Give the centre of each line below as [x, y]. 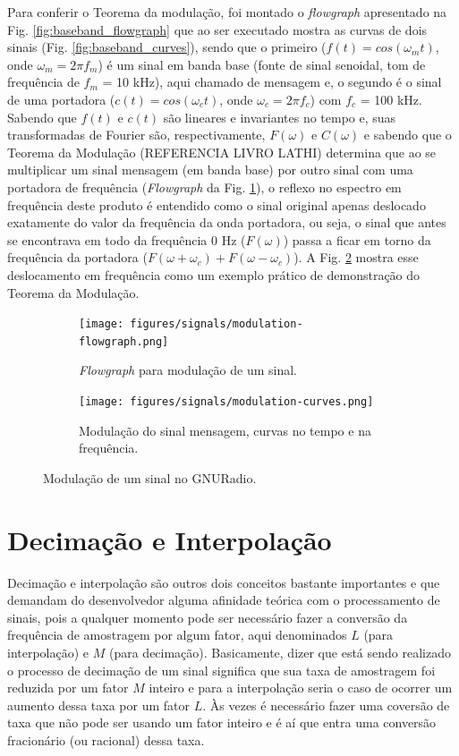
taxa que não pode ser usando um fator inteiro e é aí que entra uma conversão [222, 722]
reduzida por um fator [68, 688]
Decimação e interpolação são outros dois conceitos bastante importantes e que [224, 582]
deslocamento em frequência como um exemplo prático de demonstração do [214, 274]
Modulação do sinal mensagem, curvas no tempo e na [225, 430]
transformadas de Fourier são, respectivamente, [136, 135]
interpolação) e [48, 652]
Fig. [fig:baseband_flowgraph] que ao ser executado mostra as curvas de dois [217, 29]
